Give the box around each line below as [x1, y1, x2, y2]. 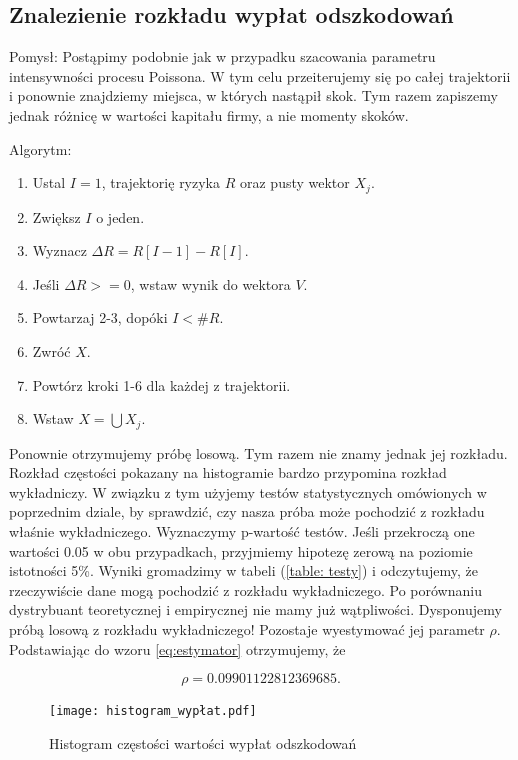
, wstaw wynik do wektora [130, 273, 291, 294]
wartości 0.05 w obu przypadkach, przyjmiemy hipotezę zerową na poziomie [9, 540, 473, 561]
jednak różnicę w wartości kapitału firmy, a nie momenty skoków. [9, 104, 409, 125]
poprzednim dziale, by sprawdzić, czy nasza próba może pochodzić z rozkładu [9, 501, 485, 522]
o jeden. [96, 206, 145, 227]
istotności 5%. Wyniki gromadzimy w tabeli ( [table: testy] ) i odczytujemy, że [9, 560, 478, 581]
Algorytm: [9, 138, 72, 159]
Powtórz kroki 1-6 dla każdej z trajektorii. [32, 374, 291, 395]
